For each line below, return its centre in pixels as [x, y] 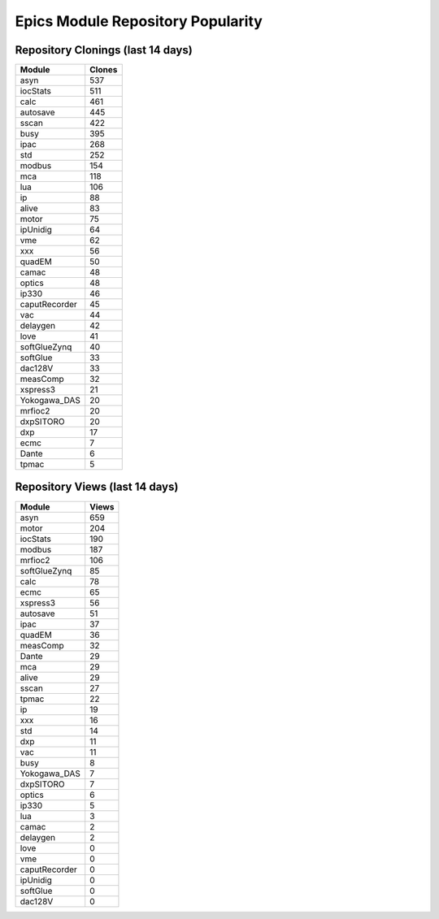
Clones [104, 70]
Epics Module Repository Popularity [139, 21]
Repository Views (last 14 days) [97, 487]
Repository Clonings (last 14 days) [104, 50]
